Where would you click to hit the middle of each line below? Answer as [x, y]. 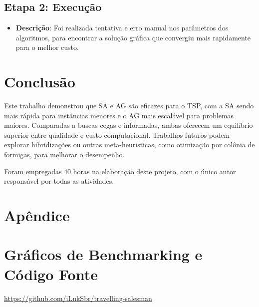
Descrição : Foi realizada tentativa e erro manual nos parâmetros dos [122, 28]
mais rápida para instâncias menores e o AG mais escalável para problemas [119, 115]
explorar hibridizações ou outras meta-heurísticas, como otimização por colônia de [129, 145]
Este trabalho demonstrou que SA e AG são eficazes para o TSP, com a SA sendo [129, 106]
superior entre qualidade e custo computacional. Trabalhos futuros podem [117, 135]
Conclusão [40, 82]
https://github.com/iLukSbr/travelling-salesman [78, 298]
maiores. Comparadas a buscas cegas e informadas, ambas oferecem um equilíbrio [129, 125]
